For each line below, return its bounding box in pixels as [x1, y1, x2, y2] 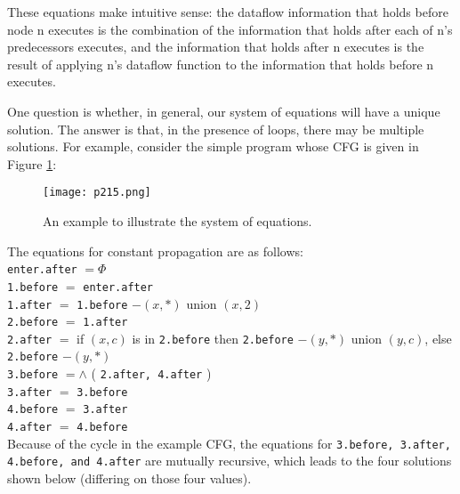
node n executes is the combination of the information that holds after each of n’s [7, 20, 453, 38]
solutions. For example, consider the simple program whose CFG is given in [7, 137, 419, 156]
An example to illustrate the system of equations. [43, 212, 312, 230]
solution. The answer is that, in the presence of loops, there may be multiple [7, 119, 424, 138]
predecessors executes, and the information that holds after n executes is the [7, 37, 424, 56]
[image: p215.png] [43, 186, 151, 199]
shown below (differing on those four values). [7, 469, 252, 488]
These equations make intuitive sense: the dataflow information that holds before [7, 3, 448, 20]
